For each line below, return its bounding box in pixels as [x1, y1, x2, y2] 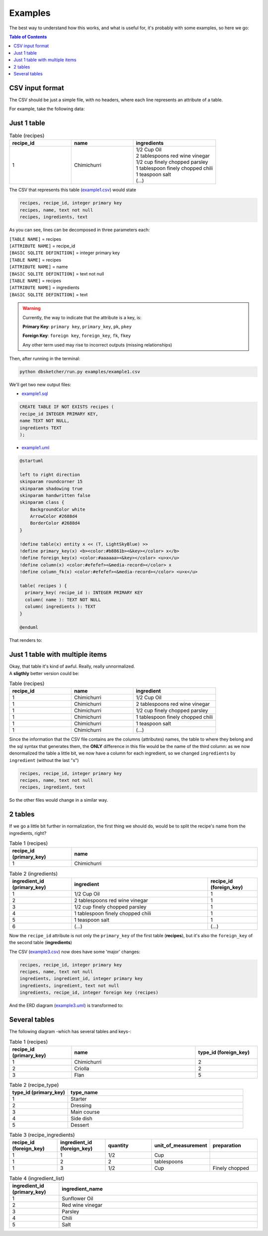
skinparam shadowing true [19, 485, 83, 491]
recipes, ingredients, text [19, 214, 88, 220]
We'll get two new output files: [9, 382, 71, 388]
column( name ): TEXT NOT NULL [25, 597, 101, 603]
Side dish [70, 1115, 93, 1122]
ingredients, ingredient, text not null [19, 983, 119, 988]
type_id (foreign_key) [198, 1049, 250, 1056]
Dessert [70, 1122, 89, 1129]
